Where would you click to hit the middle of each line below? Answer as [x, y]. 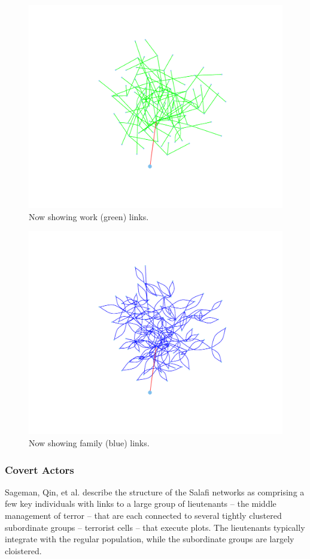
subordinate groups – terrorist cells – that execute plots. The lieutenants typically [155, 527]
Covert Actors [39, 469]
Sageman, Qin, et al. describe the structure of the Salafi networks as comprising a [155, 492]
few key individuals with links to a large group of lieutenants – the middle [141, 504]
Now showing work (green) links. [89, 216]
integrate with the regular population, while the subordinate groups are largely [150, 539]
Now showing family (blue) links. [89, 443]
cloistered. [23, 550]
